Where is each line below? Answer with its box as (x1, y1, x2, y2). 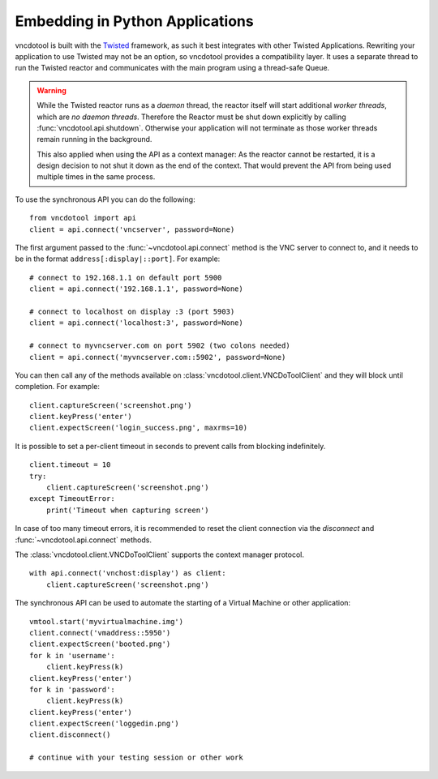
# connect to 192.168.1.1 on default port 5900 (29, 272, 222, 282)
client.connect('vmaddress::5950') (29, 628, 171, 637)
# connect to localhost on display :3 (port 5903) (29, 306, 235, 316)
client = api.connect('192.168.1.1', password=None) (29, 285, 243, 293)
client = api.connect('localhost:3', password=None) (29, 319, 243, 327)
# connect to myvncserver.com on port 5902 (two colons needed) (29, 341, 291, 350)
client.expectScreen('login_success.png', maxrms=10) (29, 423, 247, 433)
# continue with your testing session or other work (29, 753, 243, 762)
